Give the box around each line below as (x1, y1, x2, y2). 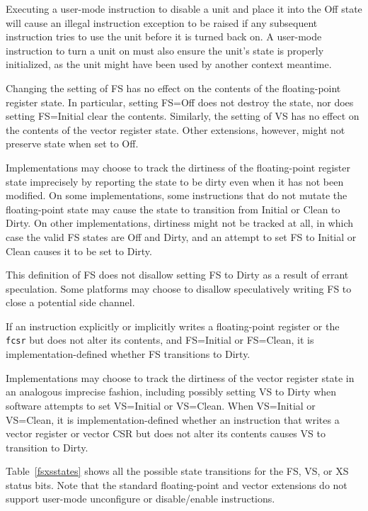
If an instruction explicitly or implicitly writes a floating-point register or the (6, 318, 340, 333)
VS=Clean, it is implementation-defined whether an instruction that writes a (6, 412, 340, 427)
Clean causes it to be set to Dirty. (6, 243, 152, 258)
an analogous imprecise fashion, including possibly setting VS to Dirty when (6, 384, 337, 399)
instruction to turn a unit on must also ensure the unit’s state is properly (6, 43, 324, 57)
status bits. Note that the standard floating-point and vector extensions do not (6, 477, 347, 492)
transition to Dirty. (6, 439, 88, 454)
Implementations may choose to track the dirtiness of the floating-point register (6, 159, 351, 174)
